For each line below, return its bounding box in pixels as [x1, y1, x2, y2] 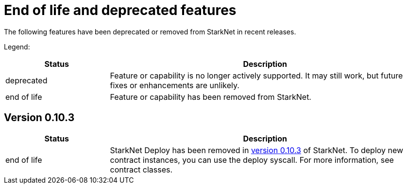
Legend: [4, 42, 30, 51]
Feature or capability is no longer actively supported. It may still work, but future [110, 70, 403, 80]
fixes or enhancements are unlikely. [110, 80, 239, 90]
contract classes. [110, 164, 173, 174]
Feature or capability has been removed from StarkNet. [110, 92, 311, 102]
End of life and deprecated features [4, 2, 237, 18]
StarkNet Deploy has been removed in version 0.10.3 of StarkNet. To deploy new [110, 145, 404, 155]
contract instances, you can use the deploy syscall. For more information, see [110, 155, 394, 165]
